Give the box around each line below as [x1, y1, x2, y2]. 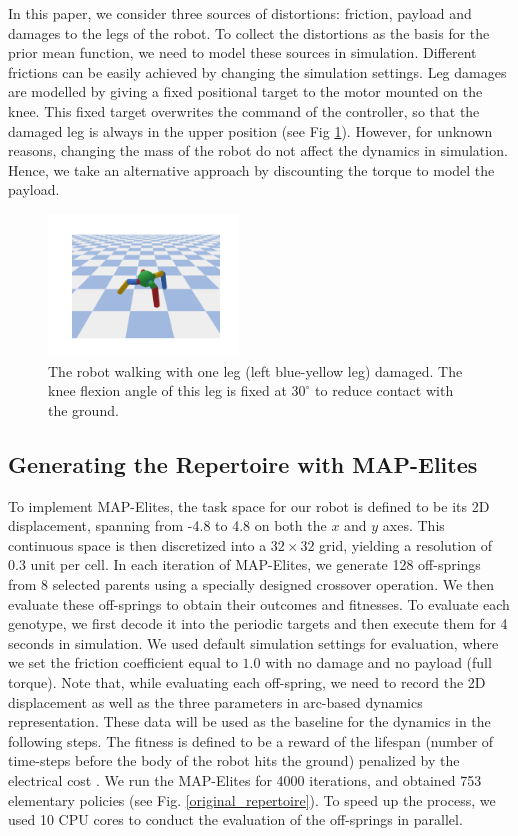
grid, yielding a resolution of [319, 534, 492, 555]
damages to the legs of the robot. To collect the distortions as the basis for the [8, 22, 490, 43]
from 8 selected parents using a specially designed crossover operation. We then [8, 573, 495, 594]
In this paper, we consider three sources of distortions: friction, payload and [8, 3, 472, 23]
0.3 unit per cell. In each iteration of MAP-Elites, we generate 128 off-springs [8, 554, 481, 575]
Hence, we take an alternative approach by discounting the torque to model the [8, 159, 495, 180]
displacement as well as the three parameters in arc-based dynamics [8, 691, 423, 712]
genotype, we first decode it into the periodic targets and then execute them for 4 [8, 613, 508, 634]
